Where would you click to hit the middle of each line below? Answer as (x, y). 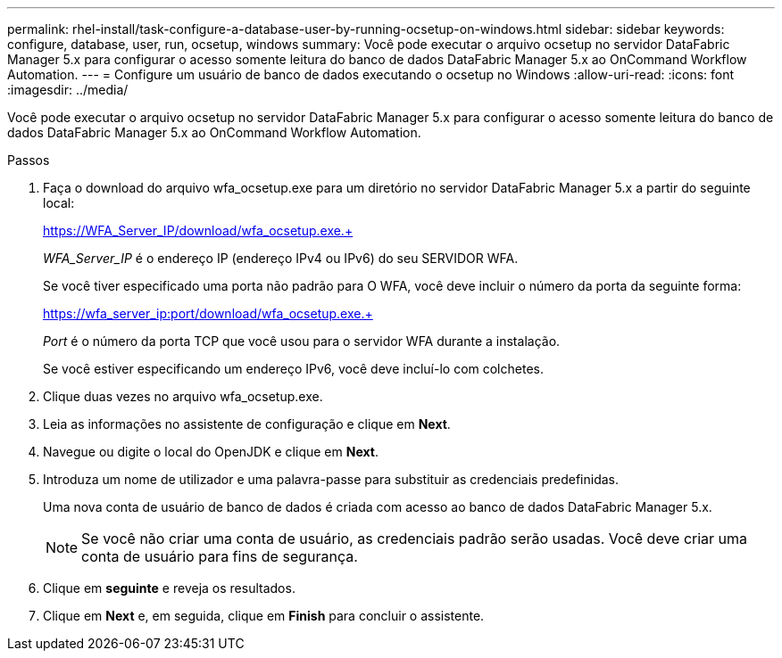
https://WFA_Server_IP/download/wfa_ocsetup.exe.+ (198, 230)
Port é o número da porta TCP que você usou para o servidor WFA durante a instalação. (302, 341)
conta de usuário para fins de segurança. (220, 556)
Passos (29, 160)
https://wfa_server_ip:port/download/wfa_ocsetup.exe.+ (208, 313)
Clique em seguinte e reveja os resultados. (169, 588)
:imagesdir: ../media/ (68, 90)
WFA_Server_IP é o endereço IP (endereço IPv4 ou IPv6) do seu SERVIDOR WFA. (281, 258)
